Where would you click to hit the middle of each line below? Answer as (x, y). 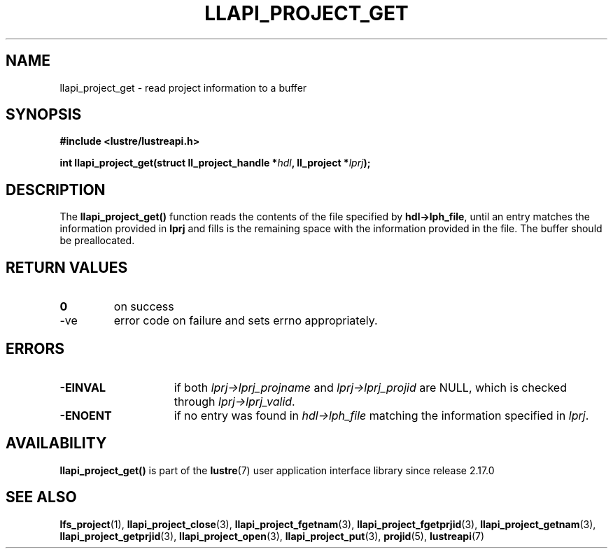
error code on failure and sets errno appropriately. (246, 321)
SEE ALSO (41, 497)
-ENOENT (86, 415)
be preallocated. (97, 241)
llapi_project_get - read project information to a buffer (183, 87)
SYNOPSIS (44, 115)
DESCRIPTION (56, 190)
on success (144, 307)
